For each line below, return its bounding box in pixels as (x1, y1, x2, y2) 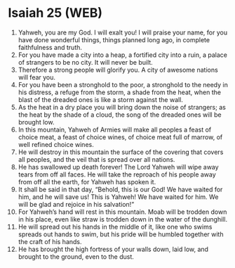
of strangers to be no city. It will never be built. (18, 58, 153, 66)
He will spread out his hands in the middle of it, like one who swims (18, 222, 213, 231)
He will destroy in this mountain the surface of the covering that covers (18, 148, 224, 156)
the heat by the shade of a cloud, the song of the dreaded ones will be (18, 110, 222, 119)
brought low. (18, 117, 55, 126)
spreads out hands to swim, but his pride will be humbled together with (18, 230, 224, 238)
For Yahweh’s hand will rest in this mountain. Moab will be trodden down (18, 208, 227, 216)
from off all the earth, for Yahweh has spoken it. (18, 177, 156, 186)
